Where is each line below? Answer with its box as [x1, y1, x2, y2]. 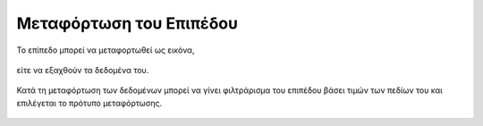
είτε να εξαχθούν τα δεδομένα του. [16, 64, 149, 75]
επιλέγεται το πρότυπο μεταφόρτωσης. [16, 97, 163, 108]
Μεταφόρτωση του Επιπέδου [16, 13, 239, 33]
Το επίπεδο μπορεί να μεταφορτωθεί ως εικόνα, [16, 45, 195, 55]
